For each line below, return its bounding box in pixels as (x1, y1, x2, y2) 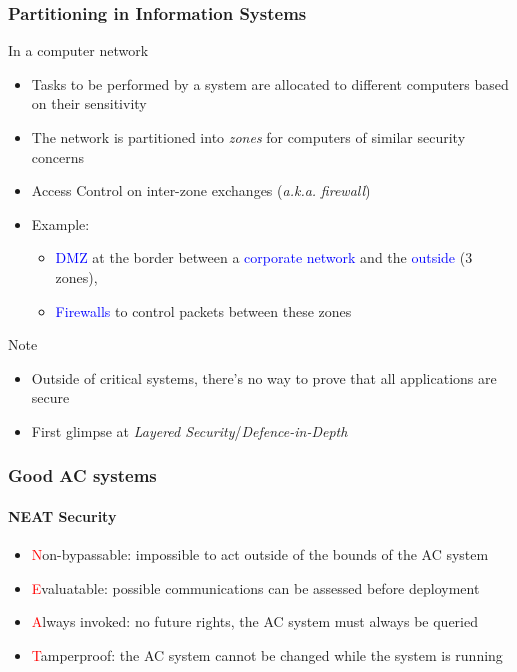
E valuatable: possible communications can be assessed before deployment (31, 577, 480, 598)
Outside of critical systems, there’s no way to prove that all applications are (31, 367, 497, 388)
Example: (31, 213, 90, 234)
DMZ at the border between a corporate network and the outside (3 (55, 247, 473, 268)
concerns (31, 146, 85, 167)
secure (31, 387, 70, 408)
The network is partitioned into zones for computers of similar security (31, 127, 466, 147)
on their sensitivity (31, 93, 147, 114)
